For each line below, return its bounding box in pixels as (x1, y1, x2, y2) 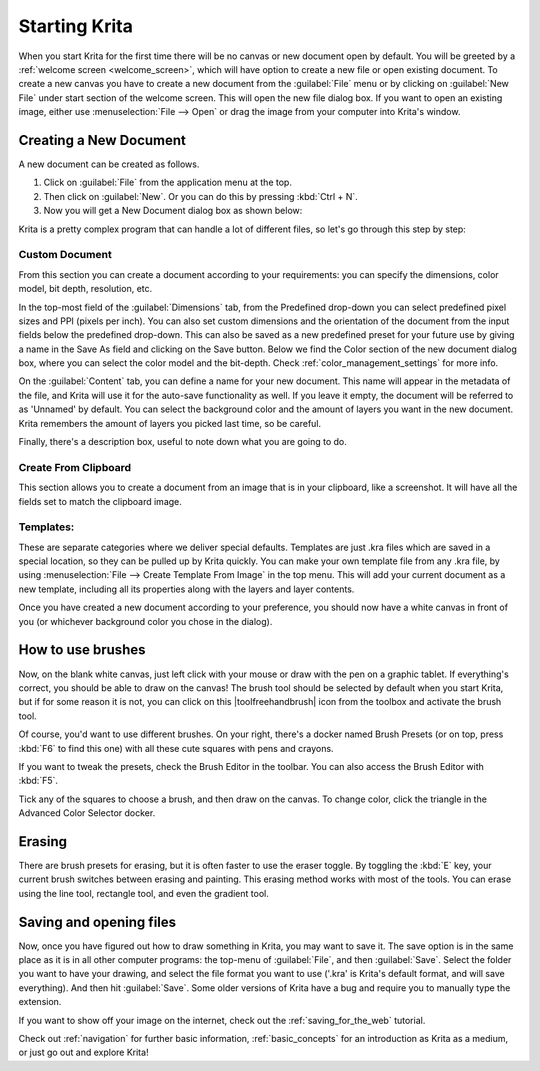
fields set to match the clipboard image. (18, 495, 182, 507)
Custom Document (18, 248, 112, 262)
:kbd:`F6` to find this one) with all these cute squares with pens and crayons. (18, 742, 334, 754)
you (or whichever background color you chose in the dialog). (18, 615, 273, 627)
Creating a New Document (18, 131, 187, 149)
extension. (18, 996, 62, 1008)
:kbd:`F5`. (18, 775, 59, 787)
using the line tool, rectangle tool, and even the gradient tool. (18, 887, 269, 899)
